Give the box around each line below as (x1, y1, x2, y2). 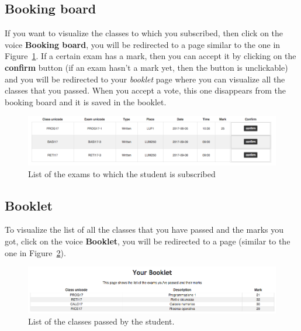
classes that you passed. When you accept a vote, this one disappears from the (5, 84, 286, 96)
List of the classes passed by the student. (28, 315, 175, 327)
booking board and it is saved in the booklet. (5, 95, 167, 108)
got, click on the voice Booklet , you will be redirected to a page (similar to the (5, 235, 290, 247)
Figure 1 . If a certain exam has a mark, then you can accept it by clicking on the (5, 50, 296, 62)
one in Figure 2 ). (5, 246, 66, 258)
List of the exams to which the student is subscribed (28, 167, 216, 180)
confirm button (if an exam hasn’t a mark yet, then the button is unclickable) (5, 61, 288, 73)
